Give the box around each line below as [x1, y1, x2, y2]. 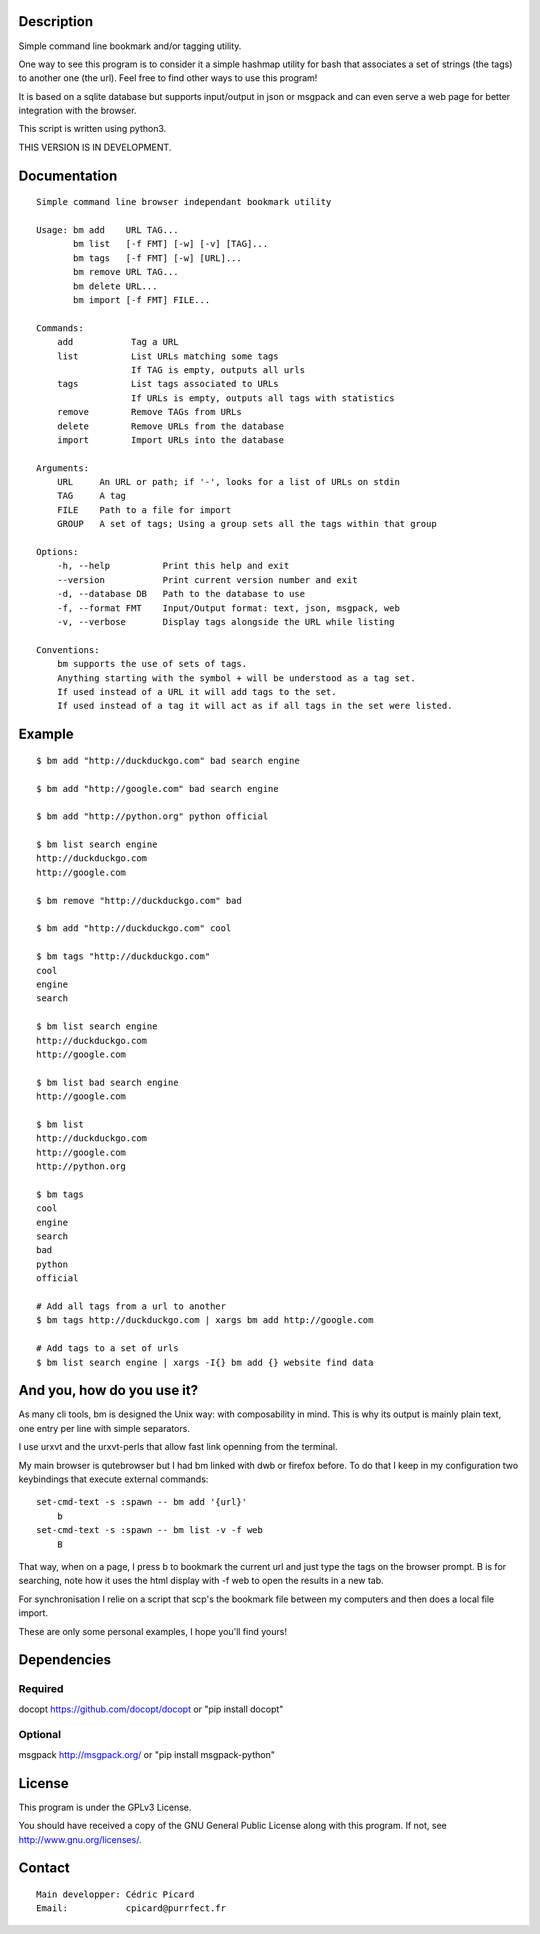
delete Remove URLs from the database [56, 420, 285, 432]
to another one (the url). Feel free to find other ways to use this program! [18, 72, 318, 84]
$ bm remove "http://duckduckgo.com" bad [36, 895, 242, 906]
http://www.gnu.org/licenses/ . [18, 1833, 142, 1845]
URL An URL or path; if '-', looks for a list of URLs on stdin [56, 476, 400, 488]
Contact [18, 1860, 70, 1877]
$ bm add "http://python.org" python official [36, 811, 269, 822]
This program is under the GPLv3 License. [18, 1801, 192, 1813]
